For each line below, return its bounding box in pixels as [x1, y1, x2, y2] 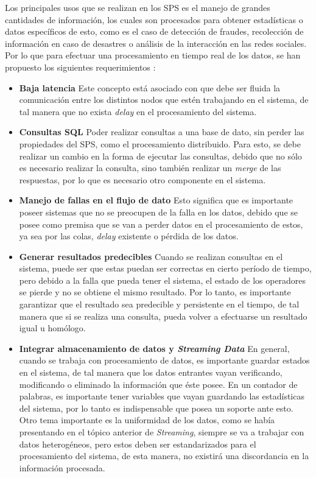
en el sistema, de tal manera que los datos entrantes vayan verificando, [19, 366, 283, 379]
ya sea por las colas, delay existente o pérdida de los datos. [19, 230, 239, 242]
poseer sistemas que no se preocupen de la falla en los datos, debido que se [19, 205, 298, 218]
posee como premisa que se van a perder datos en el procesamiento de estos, [19, 217, 303, 230]
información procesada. [19, 461, 105, 474]
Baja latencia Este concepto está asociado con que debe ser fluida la [19, 81, 281, 94]
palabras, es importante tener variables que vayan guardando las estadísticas [19, 390, 304, 402]
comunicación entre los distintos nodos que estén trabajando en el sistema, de [19, 93, 309, 106]
